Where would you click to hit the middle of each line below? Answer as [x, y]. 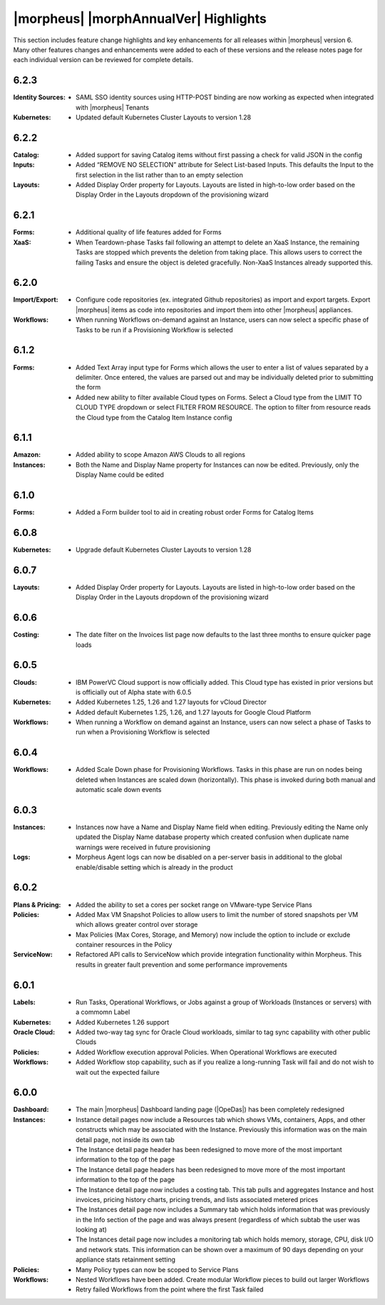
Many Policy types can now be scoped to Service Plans [157, 1269]
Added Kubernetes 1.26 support [123, 1022]
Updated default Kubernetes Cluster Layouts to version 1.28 [164, 117]
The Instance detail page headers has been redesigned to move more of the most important [211, 1169]
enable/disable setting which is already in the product [154, 867]
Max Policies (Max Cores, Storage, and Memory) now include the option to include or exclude [213, 934]
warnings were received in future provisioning [143, 847]
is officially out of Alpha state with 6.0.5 [134, 692]
